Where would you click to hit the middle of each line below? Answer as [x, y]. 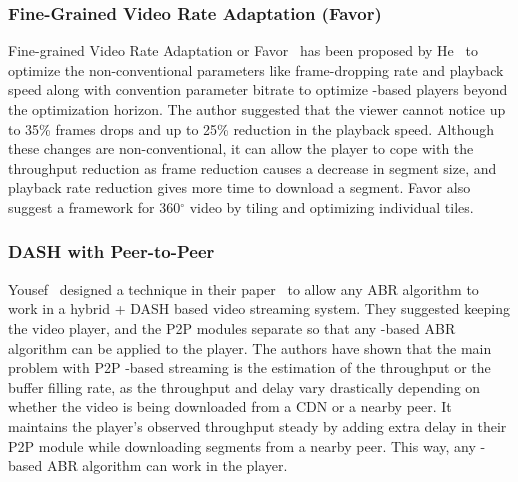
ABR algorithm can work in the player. [167, 465]
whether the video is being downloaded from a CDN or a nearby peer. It [230, 406]
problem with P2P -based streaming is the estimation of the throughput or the [249, 367]
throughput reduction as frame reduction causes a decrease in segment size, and [252, 167]
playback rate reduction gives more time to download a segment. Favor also [239, 187]
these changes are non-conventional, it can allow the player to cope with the [241, 148]
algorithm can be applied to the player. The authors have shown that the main [250, 347]
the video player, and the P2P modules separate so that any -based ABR [232, 327]
